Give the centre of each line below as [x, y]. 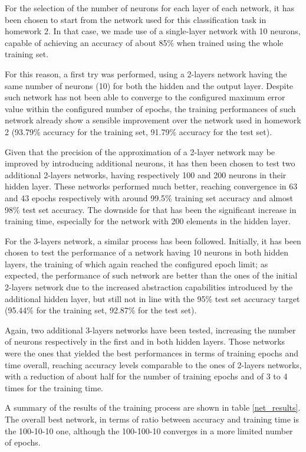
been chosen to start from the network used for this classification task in [136, 19]
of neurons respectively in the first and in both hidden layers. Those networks [145, 341]
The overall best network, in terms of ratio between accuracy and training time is [152, 419]
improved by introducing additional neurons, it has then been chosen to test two [150, 163]
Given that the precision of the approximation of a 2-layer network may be [140, 151]
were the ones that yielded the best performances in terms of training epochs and [152, 353]
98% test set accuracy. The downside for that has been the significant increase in [151, 209]
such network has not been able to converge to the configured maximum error [145, 97]
